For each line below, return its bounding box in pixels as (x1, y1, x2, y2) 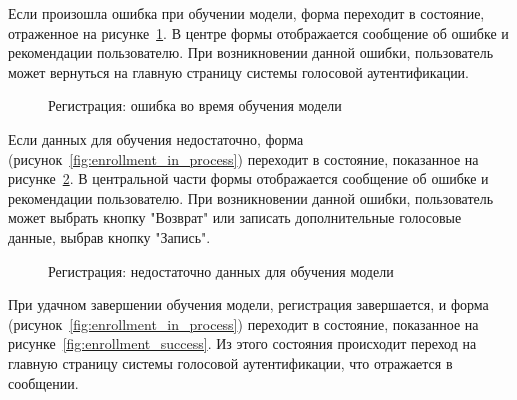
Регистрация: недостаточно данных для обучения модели (48, 260, 394, 281)
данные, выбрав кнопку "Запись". (8, 226, 211, 247)
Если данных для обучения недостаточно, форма (8, 128, 304, 149)
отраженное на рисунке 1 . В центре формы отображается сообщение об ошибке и (8, 22, 509, 43)
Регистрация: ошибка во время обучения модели (48, 95, 342, 116)
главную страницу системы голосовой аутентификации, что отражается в (8, 352, 453, 373)
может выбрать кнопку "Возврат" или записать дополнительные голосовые (8, 207, 462, 228)
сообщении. (8, 372, 79, 393)
